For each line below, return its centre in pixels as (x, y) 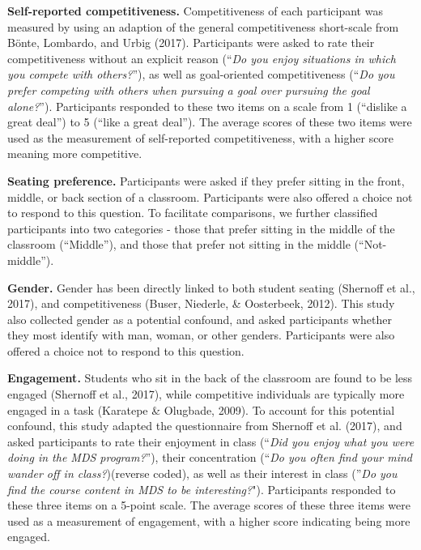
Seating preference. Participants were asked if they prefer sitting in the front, (206, 180)
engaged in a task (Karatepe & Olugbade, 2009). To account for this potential (201, 409)
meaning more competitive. (75, 153)
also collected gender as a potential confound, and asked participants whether (200, 319)
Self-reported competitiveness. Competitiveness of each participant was (195, 11)
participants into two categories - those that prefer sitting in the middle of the (201, 228)
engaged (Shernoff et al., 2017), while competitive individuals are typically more (206, 394)
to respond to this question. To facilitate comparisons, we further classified (193, 213)
